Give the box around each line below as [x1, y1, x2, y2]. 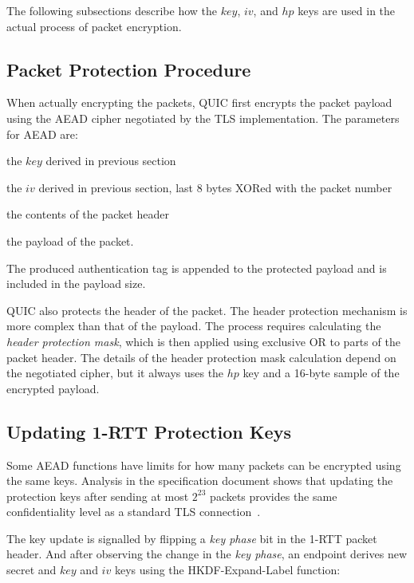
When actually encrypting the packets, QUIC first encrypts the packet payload [6, 94, 392, 111]
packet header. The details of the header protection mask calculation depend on [6, 349, 396, 365]
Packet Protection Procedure [6, 57, 251, 81]
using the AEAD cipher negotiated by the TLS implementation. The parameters [6, 109, 400, 126]
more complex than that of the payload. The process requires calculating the [6, 317, 381, 334]
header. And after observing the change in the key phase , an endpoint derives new [6, 546, 407, 562]
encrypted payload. [6, 380, 100, 396]
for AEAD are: [6, 125, 78, 142]
